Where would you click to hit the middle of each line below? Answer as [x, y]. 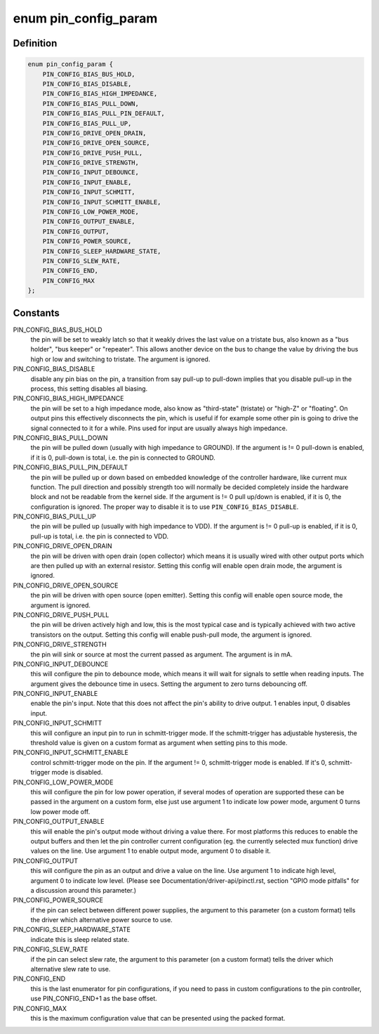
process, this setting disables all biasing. [89, 388]
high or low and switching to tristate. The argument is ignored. [120, 359]
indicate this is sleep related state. [80, 939]
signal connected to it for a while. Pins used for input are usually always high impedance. [159, 428]
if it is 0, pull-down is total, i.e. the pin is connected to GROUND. [123, 458]
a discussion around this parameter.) [84, 890]
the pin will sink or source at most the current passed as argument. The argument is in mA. [161, 654]
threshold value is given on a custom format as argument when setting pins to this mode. [159, 743]
